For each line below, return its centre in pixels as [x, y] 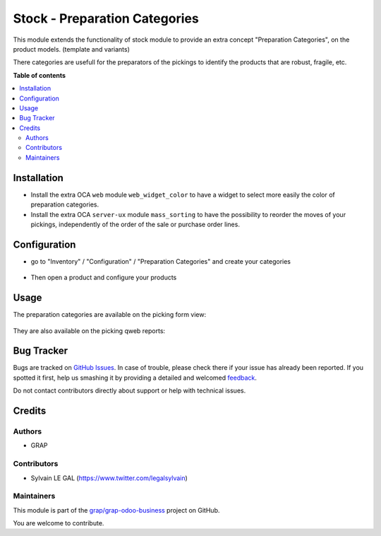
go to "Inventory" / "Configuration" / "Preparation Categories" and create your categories [161, 261]
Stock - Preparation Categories [106, 18]
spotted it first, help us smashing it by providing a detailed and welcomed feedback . [135, 378]
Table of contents [40, 75]
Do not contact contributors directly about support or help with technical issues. [129, 391]
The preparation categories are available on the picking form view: [110, 315]
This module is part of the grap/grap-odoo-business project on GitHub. [116, 510]
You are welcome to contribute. [59, 523]
